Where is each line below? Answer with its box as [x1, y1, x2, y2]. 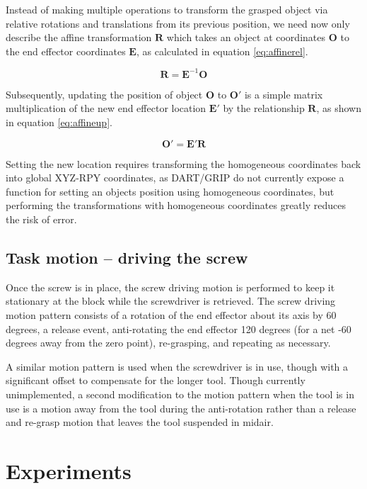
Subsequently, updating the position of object [6, 86, 203, 101]
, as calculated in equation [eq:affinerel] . [136, 43, 308, 58]
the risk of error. [6, 212, 77, 227]
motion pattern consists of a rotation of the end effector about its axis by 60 [6, 308, 337, 322]
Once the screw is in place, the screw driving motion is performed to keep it [6, 279, 335, 294]
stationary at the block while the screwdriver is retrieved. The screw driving [6, 293, 336, 308]
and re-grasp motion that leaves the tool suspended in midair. [6, 415, 274, 429]
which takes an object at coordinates [166, 30, 325, 45]
